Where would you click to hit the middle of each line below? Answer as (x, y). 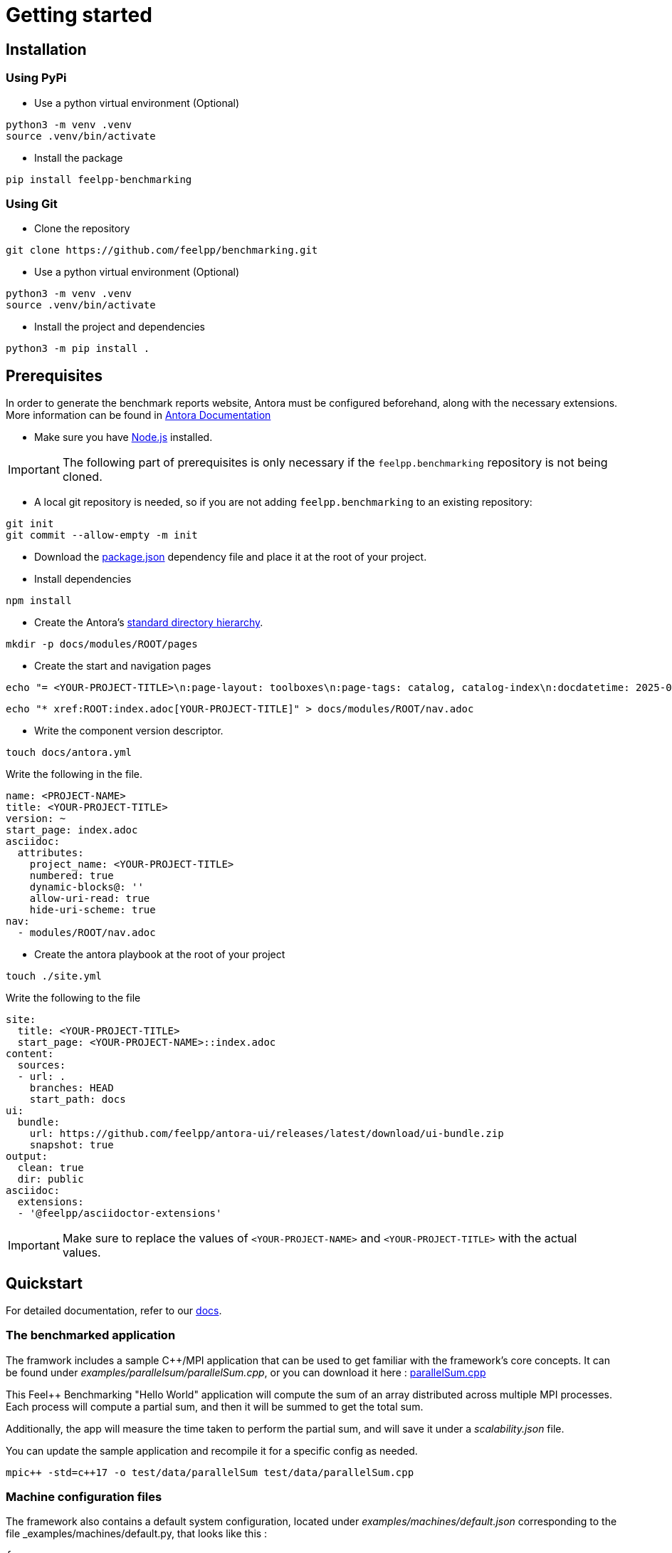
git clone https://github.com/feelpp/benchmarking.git (162, 250)
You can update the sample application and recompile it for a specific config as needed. (212, 1450)
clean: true (51, 1168)
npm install (39, 601)
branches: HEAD (72, 1088)
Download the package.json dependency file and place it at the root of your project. (231, 557)
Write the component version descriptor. (129, 731)
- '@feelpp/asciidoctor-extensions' (120, 1214)
